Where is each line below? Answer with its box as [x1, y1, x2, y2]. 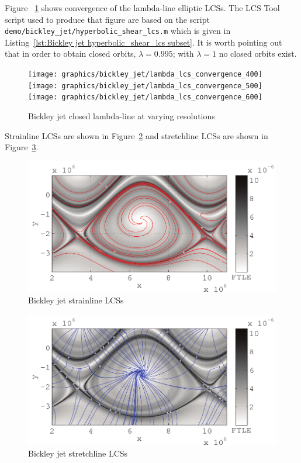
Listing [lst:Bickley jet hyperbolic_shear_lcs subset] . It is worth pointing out [5, 36, 282, 48]
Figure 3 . [5, 141, 39, 153]
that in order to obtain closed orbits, [5, 47, 136, 60]
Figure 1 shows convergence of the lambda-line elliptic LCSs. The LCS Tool [5, 2, 280, 13]
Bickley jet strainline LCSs [28, 294, 124, 306]
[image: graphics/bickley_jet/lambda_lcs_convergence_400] [28, 70, 262, 79]
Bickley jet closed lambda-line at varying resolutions [28, 110, 215, 122]
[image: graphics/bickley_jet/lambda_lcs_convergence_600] [28, 93, 262, 102]
